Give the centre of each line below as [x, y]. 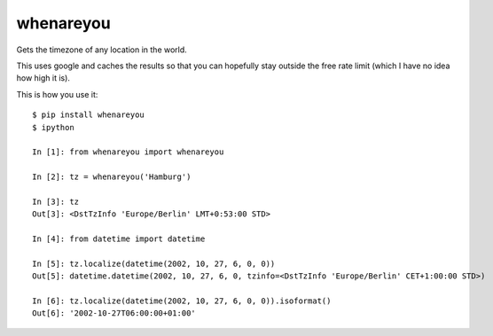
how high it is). [43, 78]
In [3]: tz [56, 201]
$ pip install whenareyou [89, 115]
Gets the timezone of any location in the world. [102, 50]
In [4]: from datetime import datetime [119, 239]
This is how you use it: [57, 94]
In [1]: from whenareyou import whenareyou [128, 152]
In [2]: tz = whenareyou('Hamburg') [112, 177]
